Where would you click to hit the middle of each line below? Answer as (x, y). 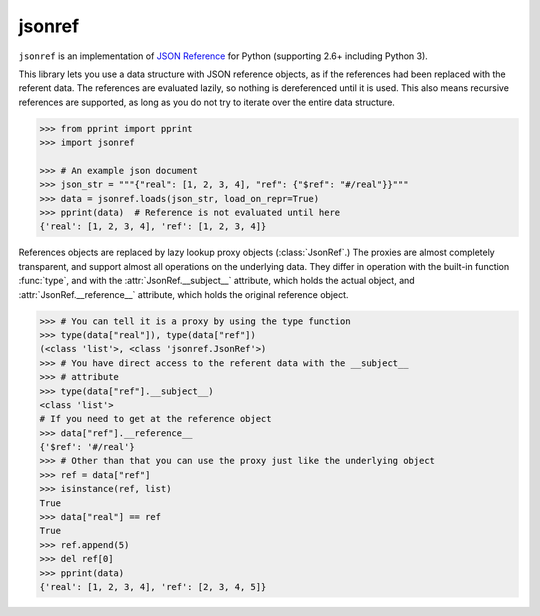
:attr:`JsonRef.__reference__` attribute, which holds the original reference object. (183, 294)
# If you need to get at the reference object (155, 419)
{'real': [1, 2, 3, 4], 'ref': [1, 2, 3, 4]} (153, 226)
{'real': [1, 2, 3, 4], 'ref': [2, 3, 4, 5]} (153, 586)
